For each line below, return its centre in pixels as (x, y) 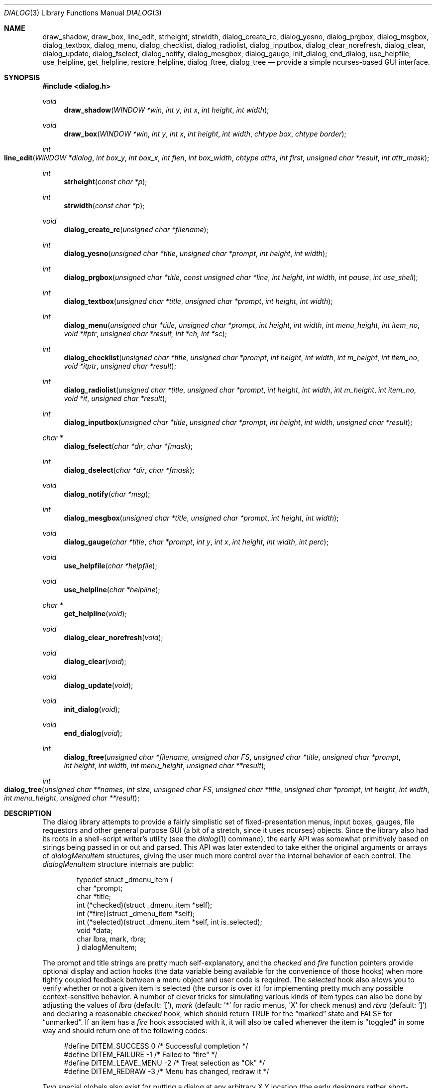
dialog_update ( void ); (99, 685)
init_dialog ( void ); (92, 709)
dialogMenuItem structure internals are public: (118, 864)
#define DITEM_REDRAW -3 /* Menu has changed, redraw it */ (166, 1071)
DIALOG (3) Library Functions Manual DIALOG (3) (83, 13)
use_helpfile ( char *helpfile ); (110, 566)
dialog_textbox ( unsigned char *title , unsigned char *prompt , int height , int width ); (198, 301)
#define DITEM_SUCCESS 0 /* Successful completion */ (156, 1046)
